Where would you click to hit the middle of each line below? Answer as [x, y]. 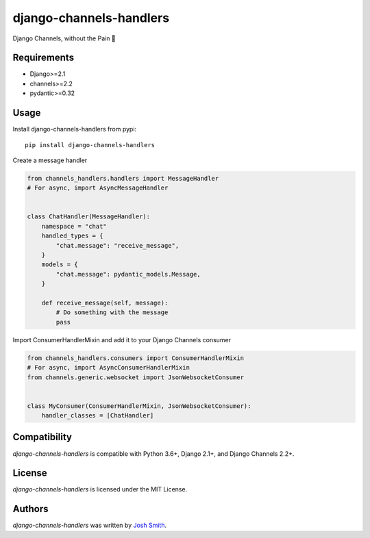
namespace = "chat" [74, 226]
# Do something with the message [112, 312]
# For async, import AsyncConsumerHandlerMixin [108, 368]
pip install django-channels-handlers [90, 145]
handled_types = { [72, 236]
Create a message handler [50, 160]
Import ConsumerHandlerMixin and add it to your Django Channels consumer [122, 340]
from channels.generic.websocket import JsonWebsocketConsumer [136, 377]
